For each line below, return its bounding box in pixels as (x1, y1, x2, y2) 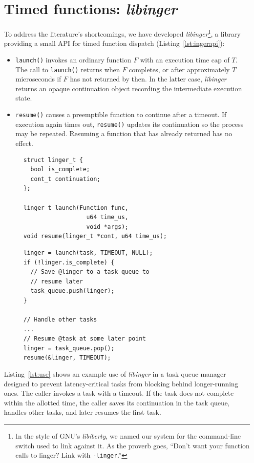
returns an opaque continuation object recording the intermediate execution (15, 83, 242, 93)
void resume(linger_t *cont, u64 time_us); (23, 233, 167, 240)
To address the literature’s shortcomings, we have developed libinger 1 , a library (4, 27, 241, 39)
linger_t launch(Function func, (23, 204, 128, 211)
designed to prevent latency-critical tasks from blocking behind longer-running (4, 378, 238, 388)
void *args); (86, 223, 128, 230)
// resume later (30, 278, 83, 285)
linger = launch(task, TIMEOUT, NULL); (23, 249, 153, 256)
